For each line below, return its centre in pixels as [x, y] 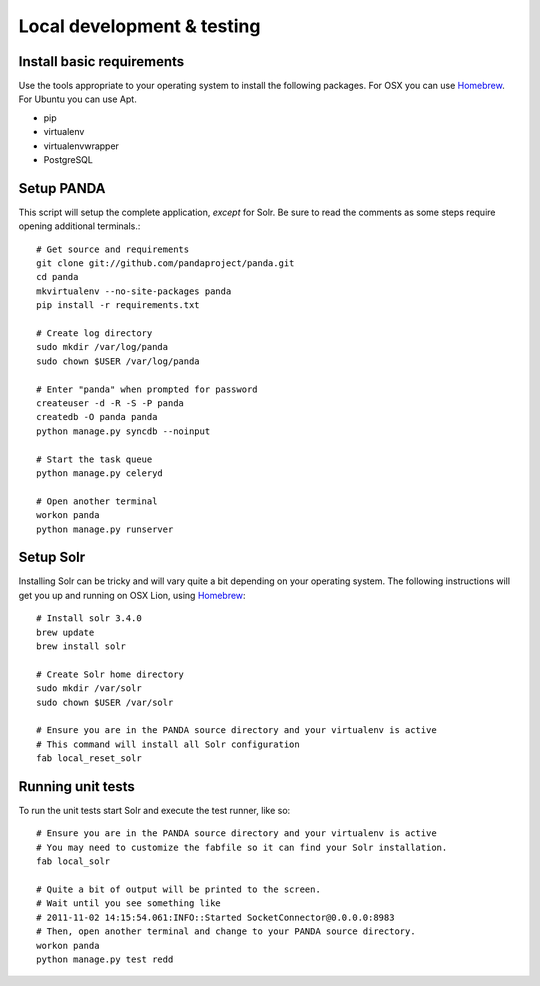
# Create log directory [94, 333]
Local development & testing [139, 26]
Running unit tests [76, 786]
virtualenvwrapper [81, 146]
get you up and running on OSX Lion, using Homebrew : [132, 595]
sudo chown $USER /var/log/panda [118, 361]
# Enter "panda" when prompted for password [147, 389]
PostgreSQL [68, 160]
